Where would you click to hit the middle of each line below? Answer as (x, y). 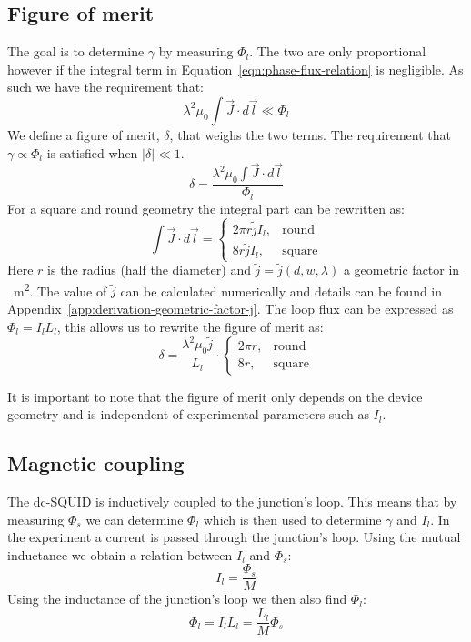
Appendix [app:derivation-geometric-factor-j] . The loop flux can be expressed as (230, 309)
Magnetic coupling (96, 463)
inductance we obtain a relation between (120, 554)
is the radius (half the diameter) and (149, 270)
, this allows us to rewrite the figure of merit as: (190, 326)
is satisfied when (92, 152)
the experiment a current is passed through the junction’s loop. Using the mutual (234, 537)
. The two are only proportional (338, 51)
